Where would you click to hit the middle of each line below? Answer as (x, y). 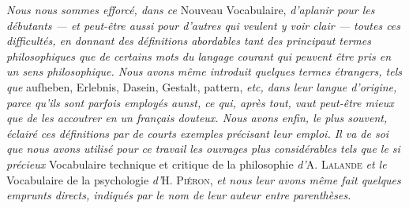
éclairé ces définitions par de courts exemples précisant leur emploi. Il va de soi (198, 133)
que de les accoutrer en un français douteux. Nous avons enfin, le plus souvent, (197, 118)
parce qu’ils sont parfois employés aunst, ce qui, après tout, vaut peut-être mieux (200, 102)
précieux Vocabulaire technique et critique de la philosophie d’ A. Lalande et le (197, 163)
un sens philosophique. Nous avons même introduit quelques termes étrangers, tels (204, 71)
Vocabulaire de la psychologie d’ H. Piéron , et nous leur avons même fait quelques (204, 179)
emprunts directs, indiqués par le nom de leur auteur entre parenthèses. (179, 195)
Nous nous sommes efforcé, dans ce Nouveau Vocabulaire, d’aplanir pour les (191, 9)
